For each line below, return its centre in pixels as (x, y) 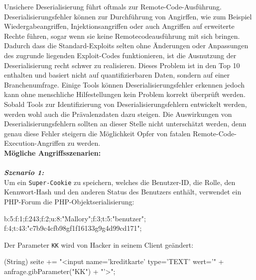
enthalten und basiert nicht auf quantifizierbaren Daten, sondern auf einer (117, 75)
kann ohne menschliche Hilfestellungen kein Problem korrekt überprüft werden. (125, 94)
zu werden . (84, 143)
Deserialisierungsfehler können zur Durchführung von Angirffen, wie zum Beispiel (128, 16)
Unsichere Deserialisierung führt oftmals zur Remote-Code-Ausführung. (113, 6)
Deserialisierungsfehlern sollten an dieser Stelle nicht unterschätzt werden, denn (125, 124)
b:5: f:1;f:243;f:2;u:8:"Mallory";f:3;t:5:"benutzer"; (75, 218)
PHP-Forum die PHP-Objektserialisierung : (69, 201)
